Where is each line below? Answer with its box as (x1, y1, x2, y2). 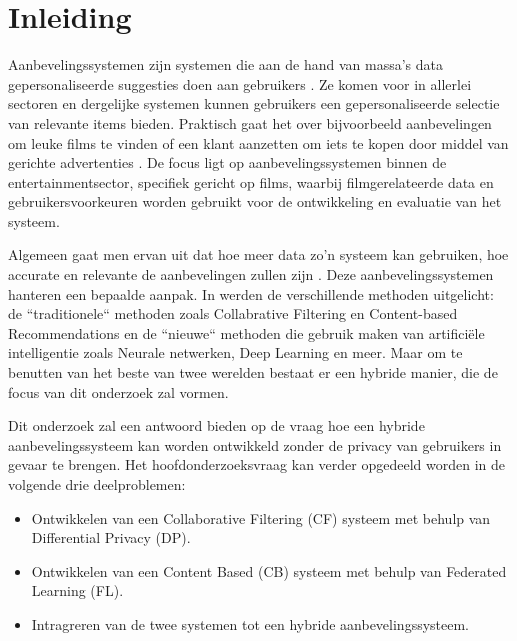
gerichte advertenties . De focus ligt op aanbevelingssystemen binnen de (8, 152, 447, 173)
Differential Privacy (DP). (31, 527, 191, 548)
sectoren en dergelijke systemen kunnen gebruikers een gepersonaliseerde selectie (8, 93, 500, 114)
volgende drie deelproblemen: (8, 474, 186, 494)
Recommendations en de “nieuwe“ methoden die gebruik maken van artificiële (8, 322, 485, 343)
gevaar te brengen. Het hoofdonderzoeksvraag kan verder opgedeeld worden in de (8, 454, 505, 475)
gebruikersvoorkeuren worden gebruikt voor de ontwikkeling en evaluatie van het (8, 191, 502, 212)
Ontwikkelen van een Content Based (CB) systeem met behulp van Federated (31, 560, 507, 581)
